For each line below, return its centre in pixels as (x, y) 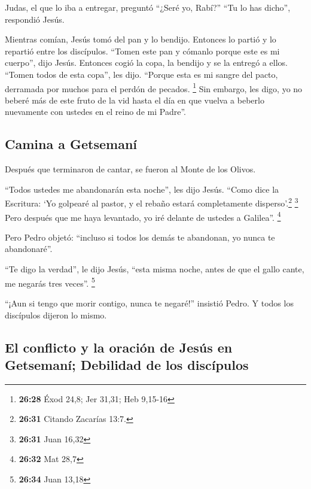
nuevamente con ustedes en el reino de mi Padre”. (95, 112)
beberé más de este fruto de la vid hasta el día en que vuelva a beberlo (135, 100)
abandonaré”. (29, 249)
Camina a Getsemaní (71, 144)
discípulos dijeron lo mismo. (56, 315)
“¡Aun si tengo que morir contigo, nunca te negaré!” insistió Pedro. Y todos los (149, 303)
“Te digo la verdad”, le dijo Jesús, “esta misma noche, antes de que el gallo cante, (155, 269)
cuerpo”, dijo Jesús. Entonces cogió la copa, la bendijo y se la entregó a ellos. (146, 63)
